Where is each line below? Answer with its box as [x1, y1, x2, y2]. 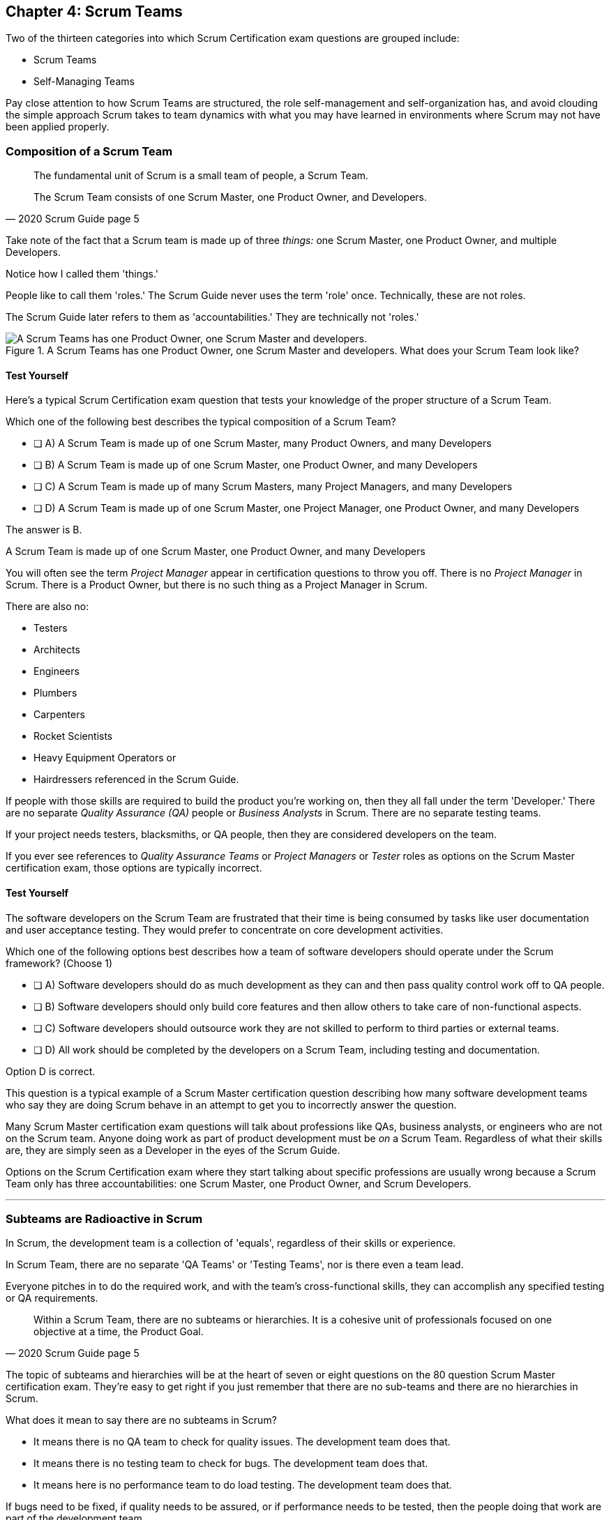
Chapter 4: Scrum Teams [6, 3, 183, 20]
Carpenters [33, 708, 85, 721]
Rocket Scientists [33, 730, 113, 743]
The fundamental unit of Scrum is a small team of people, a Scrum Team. [33, 169, 369, 182]
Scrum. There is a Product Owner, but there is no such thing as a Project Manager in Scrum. [6, 579, 428, 591]
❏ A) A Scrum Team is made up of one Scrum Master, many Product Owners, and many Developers [33, 437, 492, 450]
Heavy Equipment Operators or [33, 752, 176, 764]
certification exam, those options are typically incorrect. [6, 862, 262, 874]
